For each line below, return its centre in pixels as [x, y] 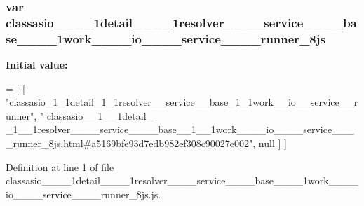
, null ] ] [270, 143]
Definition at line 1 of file [60, 166]
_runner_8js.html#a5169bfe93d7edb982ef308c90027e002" [129, 143]
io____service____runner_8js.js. [83, 194]
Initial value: [37, 65]
